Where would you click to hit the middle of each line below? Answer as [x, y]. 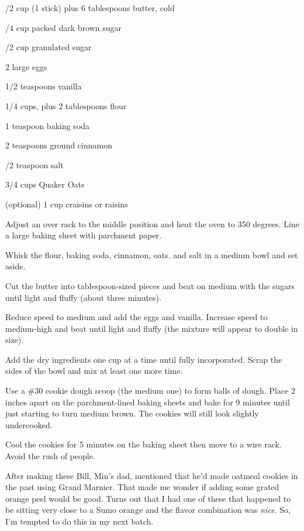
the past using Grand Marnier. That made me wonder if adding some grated [142, 487]
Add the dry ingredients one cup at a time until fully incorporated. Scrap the [144, 359]
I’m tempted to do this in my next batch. [80, 521]
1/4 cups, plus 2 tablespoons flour [66, 105]
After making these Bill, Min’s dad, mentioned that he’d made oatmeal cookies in [152, 475]
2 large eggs [26, 66]
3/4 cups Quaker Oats [45, 184]
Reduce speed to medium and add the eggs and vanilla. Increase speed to [137, 317]
